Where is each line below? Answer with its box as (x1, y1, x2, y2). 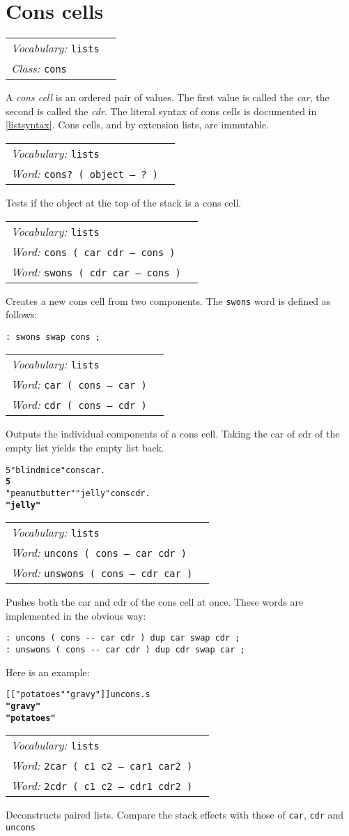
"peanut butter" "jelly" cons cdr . (6, 488, 150, 498)
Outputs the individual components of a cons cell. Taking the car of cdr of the (6, 426, 340, 441)
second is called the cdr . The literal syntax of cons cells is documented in (6, 103, 317, 118)
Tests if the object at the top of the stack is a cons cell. (6, 195, 242, 209)
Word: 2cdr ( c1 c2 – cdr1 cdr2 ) (11, 777, 193, 794)
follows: (6, 307, 38, 322)
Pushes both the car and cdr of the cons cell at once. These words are (6, 595, 304, 609)
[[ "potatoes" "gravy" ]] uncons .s (6, 689, 150, 700)
